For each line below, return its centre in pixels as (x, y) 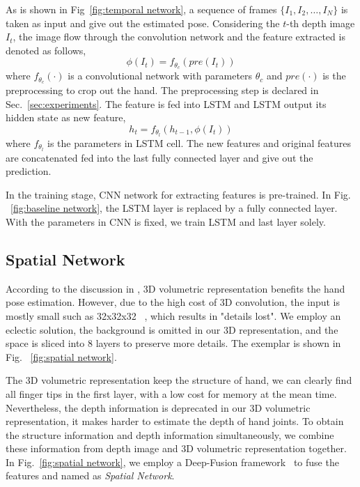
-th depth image (321, 23)
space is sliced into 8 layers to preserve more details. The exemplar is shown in (173, 343)
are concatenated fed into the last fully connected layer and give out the (159, 157)
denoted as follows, (46, 50)
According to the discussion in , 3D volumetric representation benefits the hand (175, 288)
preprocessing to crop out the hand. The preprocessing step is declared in (162, 90)
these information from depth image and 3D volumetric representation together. (176, 448)
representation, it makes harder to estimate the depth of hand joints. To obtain (175, 421)
